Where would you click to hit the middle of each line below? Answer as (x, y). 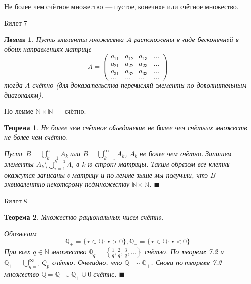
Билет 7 (16, 23)
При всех (18, 252)
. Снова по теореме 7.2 (186, 262)
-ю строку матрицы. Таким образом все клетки (158, 164)
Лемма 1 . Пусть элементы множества (64, 39)
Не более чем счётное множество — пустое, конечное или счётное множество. (122, 6)
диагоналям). (24, 94)
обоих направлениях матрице (48, 49)
